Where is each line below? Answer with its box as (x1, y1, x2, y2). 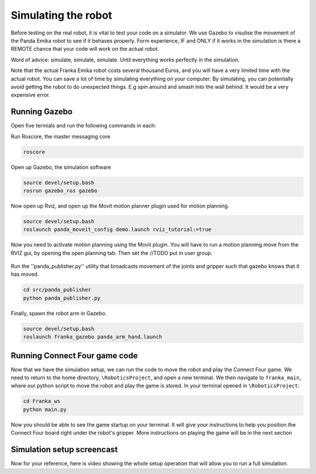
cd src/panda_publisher (23, 286, 92, 293)
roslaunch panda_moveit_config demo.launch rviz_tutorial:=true (23, 226, 212, 233)
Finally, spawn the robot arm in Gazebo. (11, 310, 107, 317)
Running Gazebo (11, 107, 73, 117)
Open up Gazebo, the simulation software (11, 164, 111, 171)
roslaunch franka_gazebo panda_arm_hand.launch (23, 334, 162, 340)
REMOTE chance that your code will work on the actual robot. (11, 46, 159, 53)
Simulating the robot (11, 9, 112, 22)
